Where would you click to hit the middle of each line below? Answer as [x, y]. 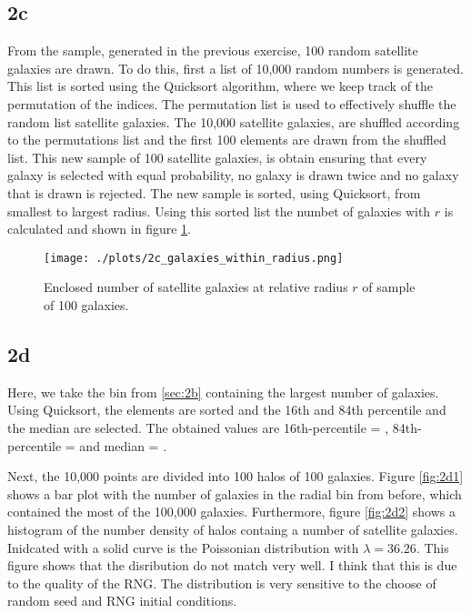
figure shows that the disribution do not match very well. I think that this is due [232, 565]
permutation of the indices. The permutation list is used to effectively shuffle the [232, 103]
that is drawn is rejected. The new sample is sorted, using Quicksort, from [214, 192]
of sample [389, 287]
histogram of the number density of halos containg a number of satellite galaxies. [233, 529]
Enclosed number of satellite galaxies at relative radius [196, 287]
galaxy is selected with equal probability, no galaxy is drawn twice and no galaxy [233, 175]
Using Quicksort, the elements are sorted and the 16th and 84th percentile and [227, 410]
